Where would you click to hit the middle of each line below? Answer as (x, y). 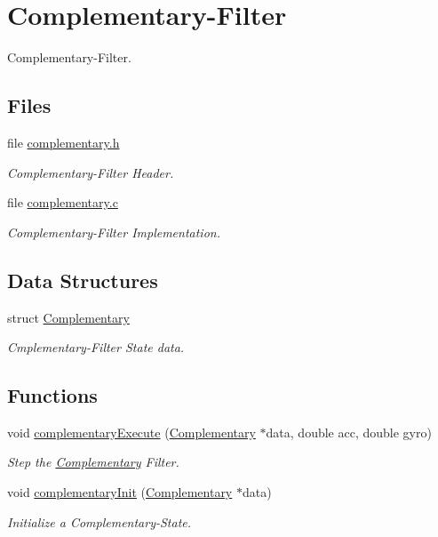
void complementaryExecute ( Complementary (131, 432)
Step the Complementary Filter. (93, 462)
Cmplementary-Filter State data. (96, 347)
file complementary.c (63, 202)
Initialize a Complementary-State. (100, 521)
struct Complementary (68, 317)
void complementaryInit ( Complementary (120, 492)
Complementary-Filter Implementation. (114, 232)
